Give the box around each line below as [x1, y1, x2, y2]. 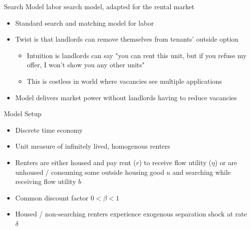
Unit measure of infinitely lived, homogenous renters [15, 141, 170, 151]
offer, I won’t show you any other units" [27, 60, 145, 70]
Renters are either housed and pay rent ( [15, 157, 136, 167]
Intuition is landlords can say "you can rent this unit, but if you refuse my [27, 50, 247, 60]
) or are [215, 157, 237, 167]
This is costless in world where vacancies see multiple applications [27, 76, 222, 86]
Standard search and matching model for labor [15, 17, 154, 28]
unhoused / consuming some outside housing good [15, 167, 164, 177]
